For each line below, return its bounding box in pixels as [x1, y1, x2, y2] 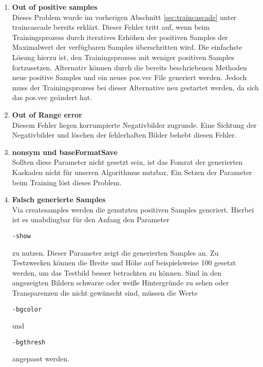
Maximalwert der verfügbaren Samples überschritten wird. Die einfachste [12, 42, 242, 52]
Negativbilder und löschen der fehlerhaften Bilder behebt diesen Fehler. [12, 129, 237, 140]
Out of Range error [12, 109, 82, 120]
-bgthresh [12, 338, 46, 346]
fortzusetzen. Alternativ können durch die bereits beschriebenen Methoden [12, 62, 247, 72]
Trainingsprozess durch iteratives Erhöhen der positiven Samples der [12, 31, 228, 42]
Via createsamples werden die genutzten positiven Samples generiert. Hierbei [12, 204, 254, 215]
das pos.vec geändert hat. [12, 92, 92, 103]
